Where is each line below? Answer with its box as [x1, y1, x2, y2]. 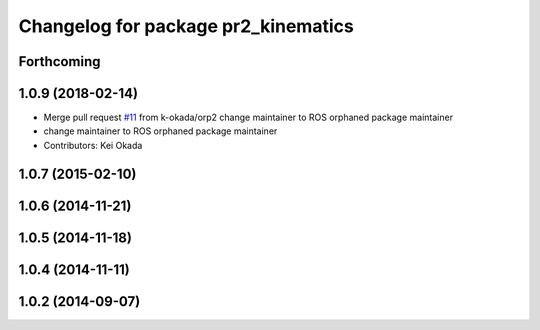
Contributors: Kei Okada [43, 139, 143, 151]
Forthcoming [18, 53, 101, 70]
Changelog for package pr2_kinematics [18, 15, 354, 37]
